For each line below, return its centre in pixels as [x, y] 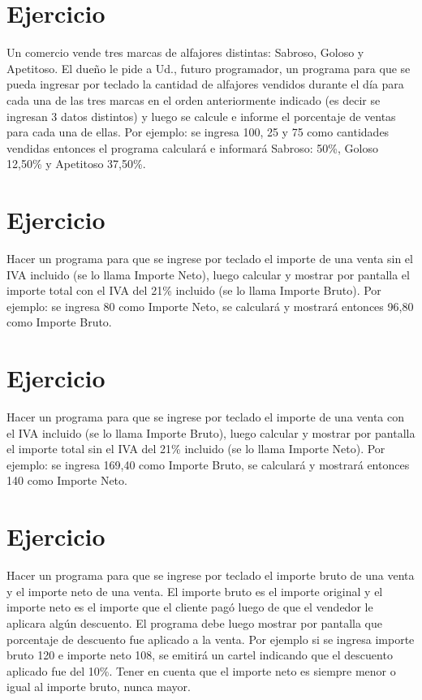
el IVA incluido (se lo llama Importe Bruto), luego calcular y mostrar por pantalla [211, 432]
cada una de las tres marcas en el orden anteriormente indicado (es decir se [194, 99]
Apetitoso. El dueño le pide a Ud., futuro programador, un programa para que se [209, 68]
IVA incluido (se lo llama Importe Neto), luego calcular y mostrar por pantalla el [208, 274]
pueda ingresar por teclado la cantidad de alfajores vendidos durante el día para [205, 84]
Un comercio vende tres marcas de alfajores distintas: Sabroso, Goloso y [185, 52]
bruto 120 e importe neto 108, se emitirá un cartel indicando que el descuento [200, 655]
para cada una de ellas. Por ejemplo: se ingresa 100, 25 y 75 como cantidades [198, 132]
